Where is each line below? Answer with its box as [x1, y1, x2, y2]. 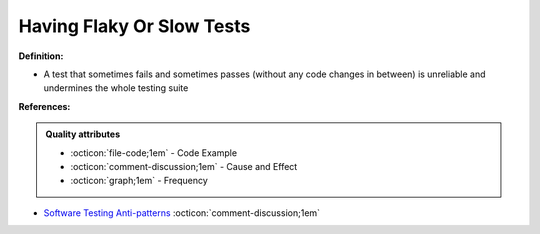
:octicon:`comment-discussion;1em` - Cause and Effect [70, 160, 298, 172]
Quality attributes [45, 128, 120, 140]
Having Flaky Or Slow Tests [18, 15, 251, 37]
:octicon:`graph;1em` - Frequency [70, 175, 209, 187]
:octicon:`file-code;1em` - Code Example [70, 146, 238, 159]
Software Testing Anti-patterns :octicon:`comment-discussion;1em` [43, 206, 320, 219]
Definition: [18, 50, 64, 62]
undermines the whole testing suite [43, 82, 189, 94]
